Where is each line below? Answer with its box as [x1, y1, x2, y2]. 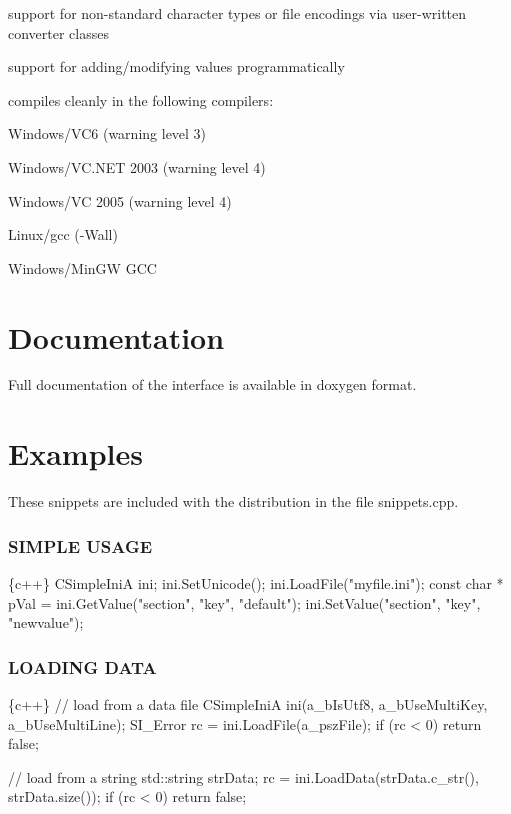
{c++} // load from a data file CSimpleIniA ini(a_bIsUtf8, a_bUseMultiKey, [8, 694, 488, 714]
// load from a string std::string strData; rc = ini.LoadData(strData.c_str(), [8, 766, 479, 787]
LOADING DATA [8, 654, 157, 679]
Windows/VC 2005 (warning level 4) [8, 190, 232, 211]
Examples [8, 433, 143, 474]
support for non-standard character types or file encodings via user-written [8, 3, 467, 23]
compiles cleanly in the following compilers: [8, 89, 274, 110]
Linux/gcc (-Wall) [8, 224, 118, 245]
